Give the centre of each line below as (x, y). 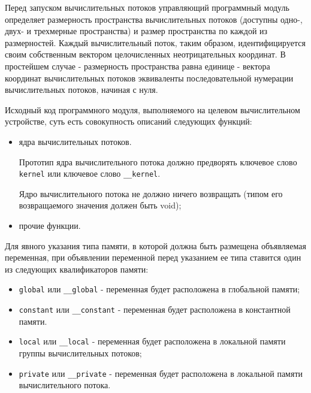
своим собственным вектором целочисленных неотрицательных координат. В (145, 54)
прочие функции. (50, 225)
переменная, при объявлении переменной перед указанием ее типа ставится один (153, 257)
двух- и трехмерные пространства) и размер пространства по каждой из (136, 31)
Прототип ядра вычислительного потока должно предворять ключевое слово (158, 161)
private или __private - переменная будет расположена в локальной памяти (161, 373)
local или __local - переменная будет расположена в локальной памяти (152, 341)
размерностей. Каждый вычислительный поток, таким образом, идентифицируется (155, 42)
